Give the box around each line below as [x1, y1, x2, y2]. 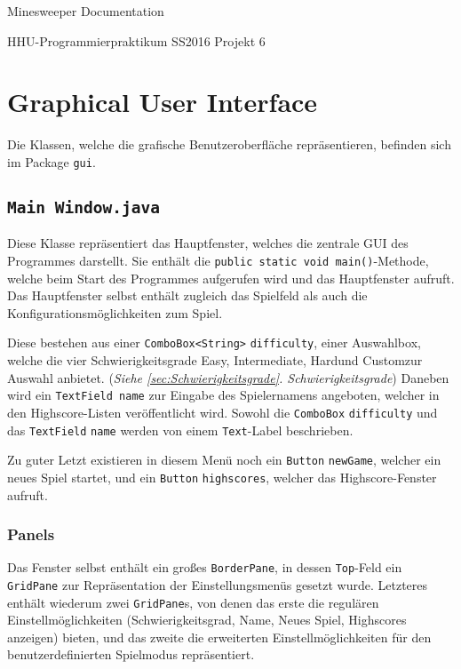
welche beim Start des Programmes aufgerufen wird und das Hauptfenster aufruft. [7, 268, 455, 287]
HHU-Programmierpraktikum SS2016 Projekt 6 [7, 31, 266, 50]
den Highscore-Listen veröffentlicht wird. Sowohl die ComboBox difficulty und [7, 402, 438, 421]
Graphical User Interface [7, 84, 318, 120]
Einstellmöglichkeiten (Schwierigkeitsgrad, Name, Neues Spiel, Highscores [7, 610, 407, 629]
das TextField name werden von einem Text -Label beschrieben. [7, 420, 354, 439]
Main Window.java [7, 197, 160, 217]
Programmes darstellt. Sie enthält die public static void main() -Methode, [7, 251, 429, 269]
